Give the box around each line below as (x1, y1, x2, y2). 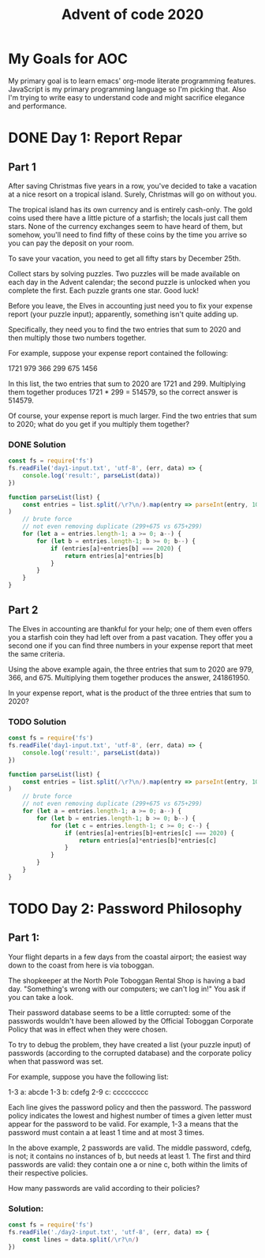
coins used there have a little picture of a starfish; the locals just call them (8, 213, 248, 223)
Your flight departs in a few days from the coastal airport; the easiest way (8, 952, 247, 961)
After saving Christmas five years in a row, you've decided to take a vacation (8, 181, 257, 190)
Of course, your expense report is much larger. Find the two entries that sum (8, 410, 257, 420)
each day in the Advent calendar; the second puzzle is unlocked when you (8, 277, 251, 286)
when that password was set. (8, 1056, 104, 1066)
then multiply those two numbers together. (8, 333, 147, 343)
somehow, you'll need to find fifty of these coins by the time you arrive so (8, 230, 248, 239)
